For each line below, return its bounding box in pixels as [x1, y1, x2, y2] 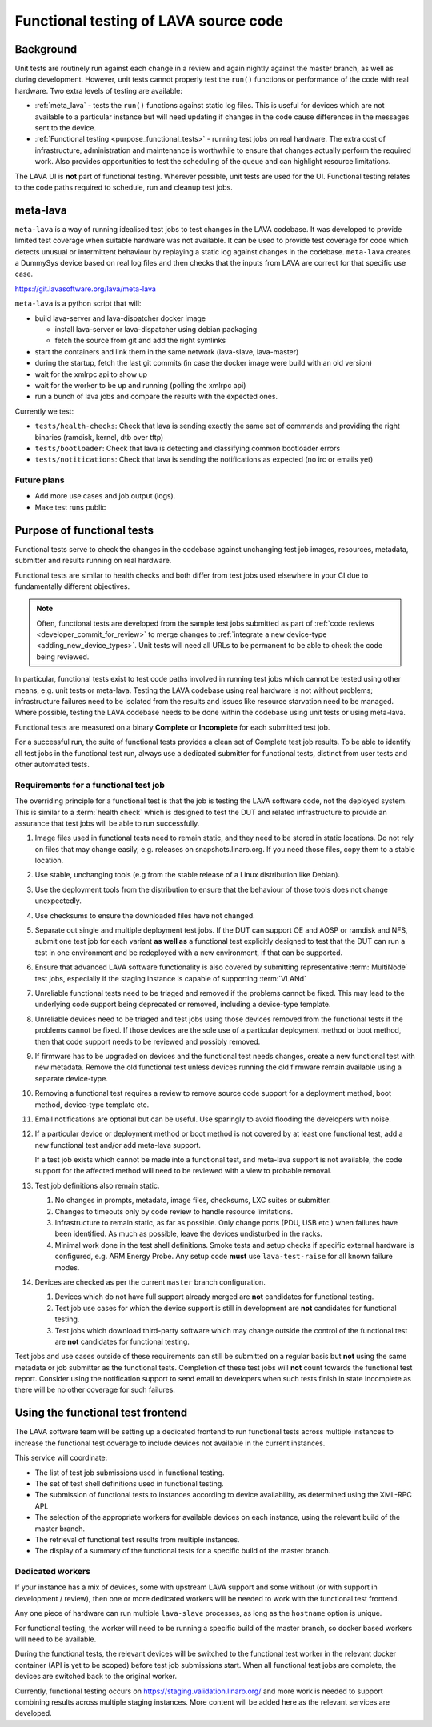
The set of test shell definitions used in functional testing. [34, 1478, 224, 1488]
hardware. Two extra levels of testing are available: [14, 86, 183, 95]
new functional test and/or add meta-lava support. [34, 1140, 202, 1149]
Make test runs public [34, 502, 106, 512]
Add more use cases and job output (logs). [34, 491, 176, 501]
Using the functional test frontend [14, 1406, 188, 1420]
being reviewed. [36, 652, 90, 662]
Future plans [14, 474, 65, 486]
